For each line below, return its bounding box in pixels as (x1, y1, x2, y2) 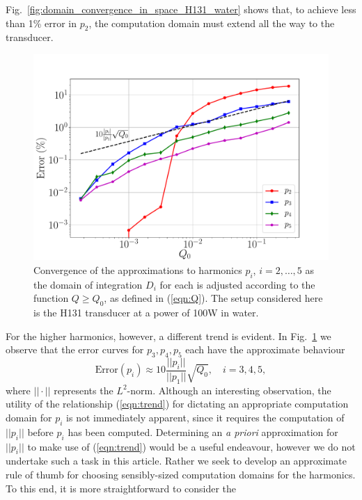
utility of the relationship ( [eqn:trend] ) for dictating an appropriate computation (6, 396, 349, 411)
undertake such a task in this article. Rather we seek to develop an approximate (6, 453, 347, 468)
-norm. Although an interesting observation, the (127, 382, 331, 397)
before (27, 424, 54, 439)
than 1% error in (6, 15, 77, 30)
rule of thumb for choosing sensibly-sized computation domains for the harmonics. (6, 467, 356, 482)
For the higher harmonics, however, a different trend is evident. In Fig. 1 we (6, 328, 331, 343)
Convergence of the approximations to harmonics (33, 263, 242, 277)
